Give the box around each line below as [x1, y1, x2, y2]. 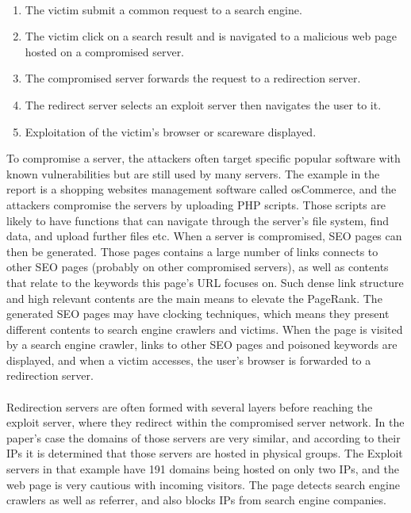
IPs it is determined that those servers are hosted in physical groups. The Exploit [6, 445, 403, 461]
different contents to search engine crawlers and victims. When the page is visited [6, 320, 403, 337]
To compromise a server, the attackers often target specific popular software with [6, 150, 401, 167]
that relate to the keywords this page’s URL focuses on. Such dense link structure [6, 274, 404, 290]
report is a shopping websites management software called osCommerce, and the [6, 181, 397, 197]
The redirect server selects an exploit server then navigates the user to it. [25, 96, 382, 113]
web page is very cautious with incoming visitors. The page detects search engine [6, 476, 400, 492]
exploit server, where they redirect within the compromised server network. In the [6, 414, 405, 431]
